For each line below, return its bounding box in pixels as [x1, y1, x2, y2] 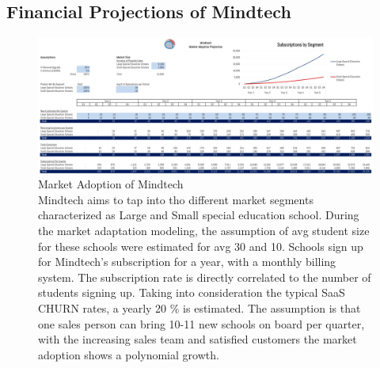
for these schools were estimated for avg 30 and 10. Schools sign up [38, 237, 363, 254]
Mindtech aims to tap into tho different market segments [38, 191, 313, 207]
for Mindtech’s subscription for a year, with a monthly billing [38, 253, 336, 270]
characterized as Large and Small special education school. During [38, 207, 359, 223]
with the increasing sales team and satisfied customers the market [38, 331, 357, 347]
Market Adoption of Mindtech [38, 176, 184, 192]
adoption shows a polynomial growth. [38, 346, 219, 362]
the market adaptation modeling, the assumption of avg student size [38, 222, 370, 238]
